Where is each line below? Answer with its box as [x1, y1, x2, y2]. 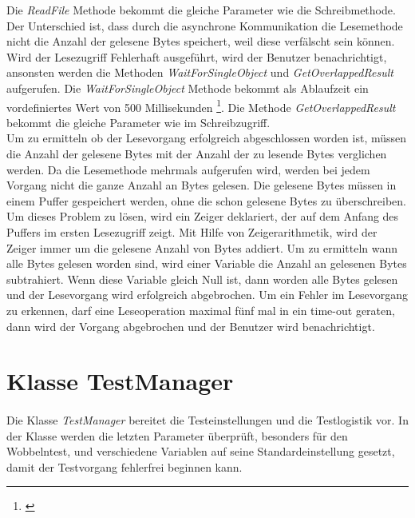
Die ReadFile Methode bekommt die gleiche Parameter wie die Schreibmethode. [6, 2, 396, 18]
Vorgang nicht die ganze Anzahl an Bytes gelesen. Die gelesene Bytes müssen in [6, 177, 397, 193]
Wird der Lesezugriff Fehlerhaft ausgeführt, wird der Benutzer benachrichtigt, [6, 48, 387, 65]
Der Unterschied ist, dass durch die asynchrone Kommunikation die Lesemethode [6, 17, 403, 34]
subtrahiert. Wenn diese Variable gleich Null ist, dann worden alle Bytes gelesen [6, 270, 398, 287]
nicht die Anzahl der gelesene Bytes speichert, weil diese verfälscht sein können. [6, 33, 395, 50]
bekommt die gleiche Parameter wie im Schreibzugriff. [6, 114, 271, 130]
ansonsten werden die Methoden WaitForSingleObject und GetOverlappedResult [6, 64, 393, 81]
